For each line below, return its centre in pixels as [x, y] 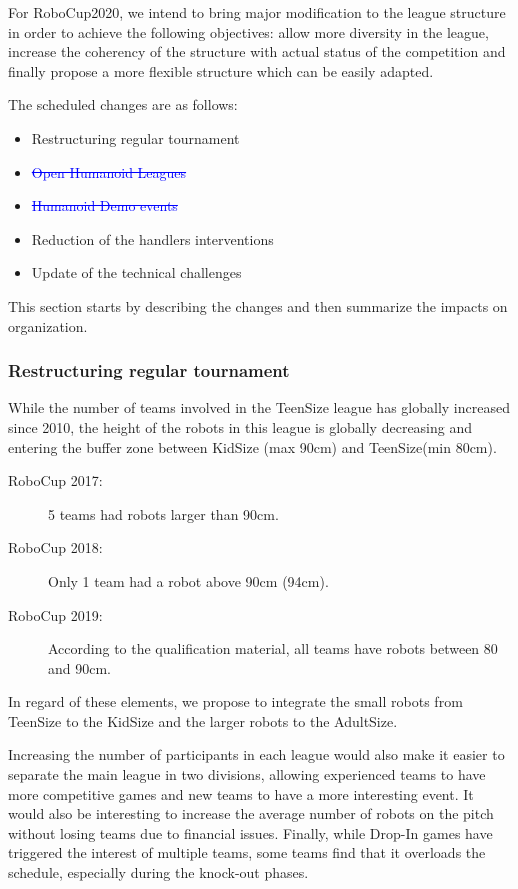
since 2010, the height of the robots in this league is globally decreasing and [240, 426]
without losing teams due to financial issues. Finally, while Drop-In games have [250, 832]
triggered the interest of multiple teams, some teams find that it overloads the [247, 852]
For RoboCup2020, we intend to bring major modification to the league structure [257, 12]
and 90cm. [79, 667]
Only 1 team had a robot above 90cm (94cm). [188, 580]
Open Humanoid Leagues [109, 171]
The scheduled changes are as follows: [123, 104]
